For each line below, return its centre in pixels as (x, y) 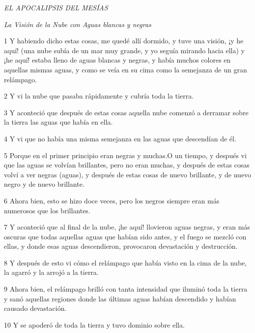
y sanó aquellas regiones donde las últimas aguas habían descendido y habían (120, 298)
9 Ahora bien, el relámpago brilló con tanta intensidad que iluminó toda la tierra (126, 289)
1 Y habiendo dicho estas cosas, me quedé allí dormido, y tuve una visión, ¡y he (124, 41)
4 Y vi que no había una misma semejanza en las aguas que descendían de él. (120, 138)
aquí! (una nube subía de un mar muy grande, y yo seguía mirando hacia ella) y (124, 50)
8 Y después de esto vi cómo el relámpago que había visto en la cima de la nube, (126, 262)
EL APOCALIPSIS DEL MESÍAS (56, 7)
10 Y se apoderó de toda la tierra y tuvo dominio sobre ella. (94, 324)
